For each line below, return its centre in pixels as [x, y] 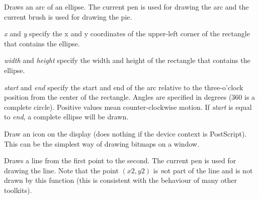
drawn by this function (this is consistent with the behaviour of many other [120, 180]
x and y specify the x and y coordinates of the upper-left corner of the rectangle [127, 34]
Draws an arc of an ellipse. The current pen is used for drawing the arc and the [126, 7]
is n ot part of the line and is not [203, 170]
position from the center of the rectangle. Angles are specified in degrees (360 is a [130, 97]
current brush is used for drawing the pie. [68, 16]
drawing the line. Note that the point [61, 170]
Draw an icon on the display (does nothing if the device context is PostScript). [125, 133]
